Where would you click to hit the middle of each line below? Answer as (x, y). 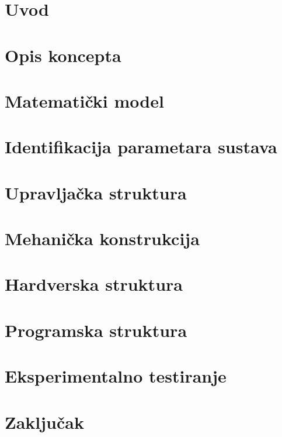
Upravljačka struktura (96, 192)
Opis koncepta (63, 55)
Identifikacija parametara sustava (141, 147)
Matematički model (84, 100)
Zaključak (44, 421)
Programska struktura (96, 330)
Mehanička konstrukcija (102, 238)
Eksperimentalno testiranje (116, 376)
